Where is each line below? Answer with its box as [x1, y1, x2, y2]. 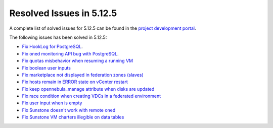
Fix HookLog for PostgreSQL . [22, 43, 83, 50]
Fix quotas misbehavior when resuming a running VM [22, 58, 133, 64]
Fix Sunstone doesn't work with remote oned [22, 107, 116, 113]
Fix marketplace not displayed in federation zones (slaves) [22, 72, 144, 78]
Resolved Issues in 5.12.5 [9, 8, 117, 19]
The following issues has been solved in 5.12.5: [9, 34, 107, 40]
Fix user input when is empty [22, 100, 82, 106]
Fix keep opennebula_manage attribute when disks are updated [22, 86, 155, 92]
